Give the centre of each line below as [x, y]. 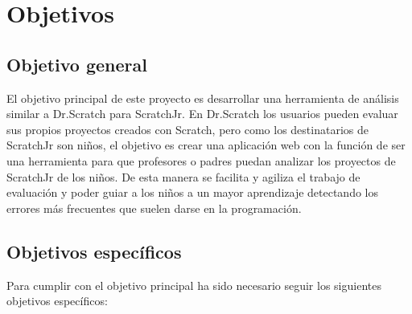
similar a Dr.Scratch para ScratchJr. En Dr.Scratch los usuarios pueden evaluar [202, 114]
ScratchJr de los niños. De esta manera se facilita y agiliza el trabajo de [183, 176]
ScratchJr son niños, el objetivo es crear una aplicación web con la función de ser [206, 145]
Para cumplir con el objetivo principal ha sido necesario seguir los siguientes [194, 285]
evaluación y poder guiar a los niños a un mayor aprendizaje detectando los [193, 192]
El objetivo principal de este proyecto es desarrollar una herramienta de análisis [203, 98]
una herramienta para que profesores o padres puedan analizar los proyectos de [201, 160]
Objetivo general [77, 64]
